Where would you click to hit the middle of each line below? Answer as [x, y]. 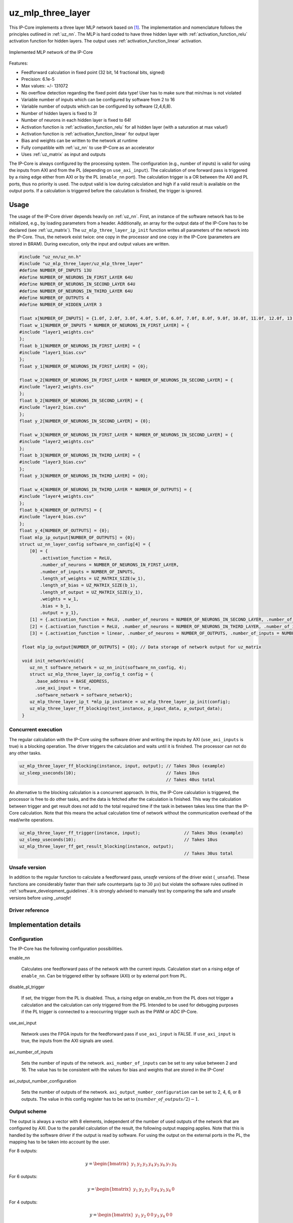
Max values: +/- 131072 [45, 86]
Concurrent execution [36, 730]
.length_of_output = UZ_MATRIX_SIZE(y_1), [92, 592]
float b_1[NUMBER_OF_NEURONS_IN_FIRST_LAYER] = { [80, 346]
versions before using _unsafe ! [40, 898]
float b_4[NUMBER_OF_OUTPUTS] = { [61, 510]
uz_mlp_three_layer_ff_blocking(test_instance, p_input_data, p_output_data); [126, 709]
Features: [19, 63]
